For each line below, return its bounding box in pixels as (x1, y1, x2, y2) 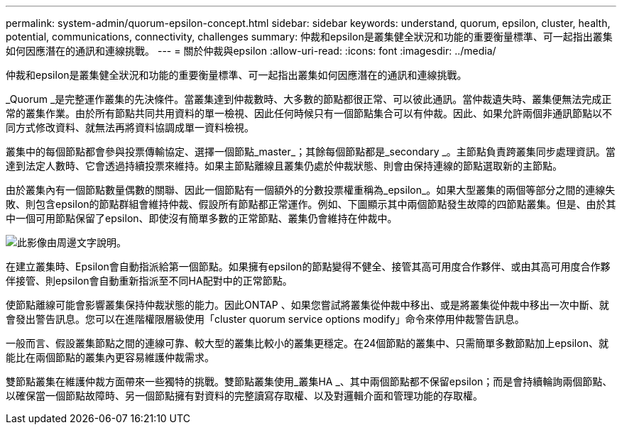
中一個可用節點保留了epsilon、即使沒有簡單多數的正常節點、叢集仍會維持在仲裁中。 (6, 212, 398, 224)
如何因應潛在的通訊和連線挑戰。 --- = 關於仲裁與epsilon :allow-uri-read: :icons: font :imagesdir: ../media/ (6, 45, 496, 57)
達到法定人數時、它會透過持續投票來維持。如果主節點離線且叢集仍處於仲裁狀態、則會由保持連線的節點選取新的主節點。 (6, 160, 562, 172)
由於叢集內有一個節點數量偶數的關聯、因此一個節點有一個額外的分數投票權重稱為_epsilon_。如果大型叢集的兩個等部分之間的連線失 (6, 184, 616, 196)
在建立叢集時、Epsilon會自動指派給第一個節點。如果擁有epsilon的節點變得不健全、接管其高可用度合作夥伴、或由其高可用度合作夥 (6, 260, 611, 272)
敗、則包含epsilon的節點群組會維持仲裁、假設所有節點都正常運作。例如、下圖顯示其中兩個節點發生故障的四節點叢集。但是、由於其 (6, 198, 616, 210)
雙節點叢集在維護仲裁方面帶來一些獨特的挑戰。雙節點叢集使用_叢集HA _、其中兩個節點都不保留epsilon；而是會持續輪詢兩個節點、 (6, 375, 613, 387)
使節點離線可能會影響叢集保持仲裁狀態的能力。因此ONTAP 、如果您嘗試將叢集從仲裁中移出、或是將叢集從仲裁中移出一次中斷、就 (6, 299, 609, 311)
